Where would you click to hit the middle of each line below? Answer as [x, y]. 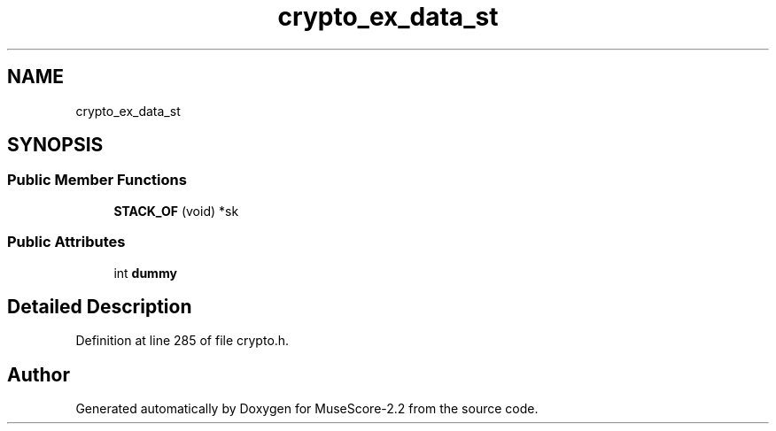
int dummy [145, 273]
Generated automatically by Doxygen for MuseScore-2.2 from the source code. [307, 409]
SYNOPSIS [55, 145]
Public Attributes [66, 242]
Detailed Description [100, 306]
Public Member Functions [97, 180]
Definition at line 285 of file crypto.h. [182, 341]
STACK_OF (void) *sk [176, 211]
